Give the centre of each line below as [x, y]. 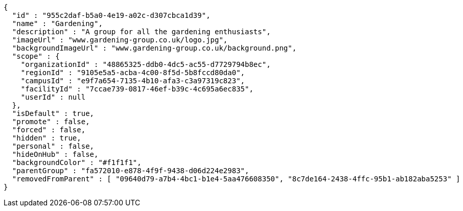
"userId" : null [53, 97]
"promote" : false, [51, 122]
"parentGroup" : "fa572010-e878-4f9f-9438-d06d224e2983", [131, 171]
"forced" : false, [49, 130]
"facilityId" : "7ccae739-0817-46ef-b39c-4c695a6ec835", [137, 89]
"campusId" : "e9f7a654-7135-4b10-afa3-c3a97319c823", [133, 81]
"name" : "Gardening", [57, 24]
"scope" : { [36, 56]
